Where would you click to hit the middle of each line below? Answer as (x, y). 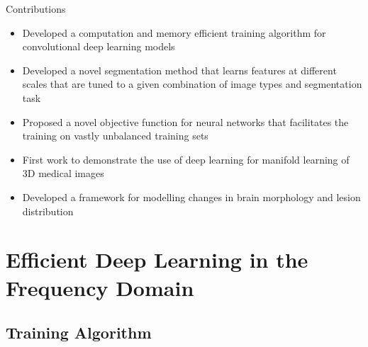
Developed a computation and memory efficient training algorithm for (174, 32)
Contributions (36, 8)
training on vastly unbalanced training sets (115, 136)
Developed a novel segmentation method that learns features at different (179, 70)
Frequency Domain (100, 287)
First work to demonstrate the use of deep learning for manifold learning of (186, 159)
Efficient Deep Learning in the (157, 260)
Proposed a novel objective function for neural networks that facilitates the (185, 121)
